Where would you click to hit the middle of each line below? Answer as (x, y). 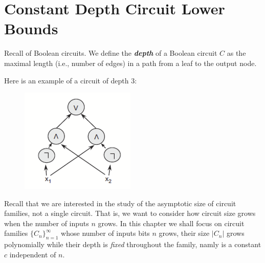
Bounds (31, 28)
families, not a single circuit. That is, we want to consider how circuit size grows (130, 213)
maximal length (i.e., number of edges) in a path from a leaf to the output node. (130, 63)
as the (236, 53)
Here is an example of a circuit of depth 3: (71, 80)
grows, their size (184, 233)
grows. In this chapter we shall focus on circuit (171, 223)
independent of (33, 254)
